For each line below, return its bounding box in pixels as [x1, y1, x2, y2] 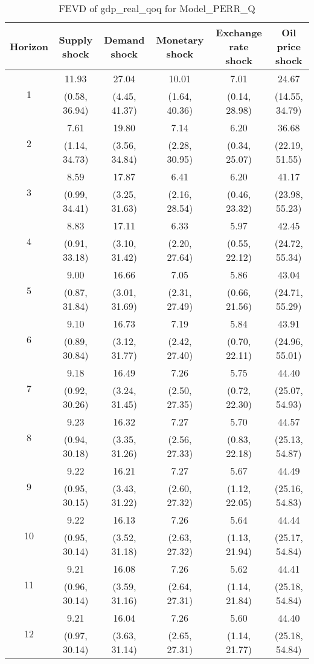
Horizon [10, 39, 48, 53]
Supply [59, 32, 93, 47]
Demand [104, 32, 145, 47]
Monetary [156, 32, 204, 47]
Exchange [216, 25, 262, 39]
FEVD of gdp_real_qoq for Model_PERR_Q [59, 1, 255, 15]
